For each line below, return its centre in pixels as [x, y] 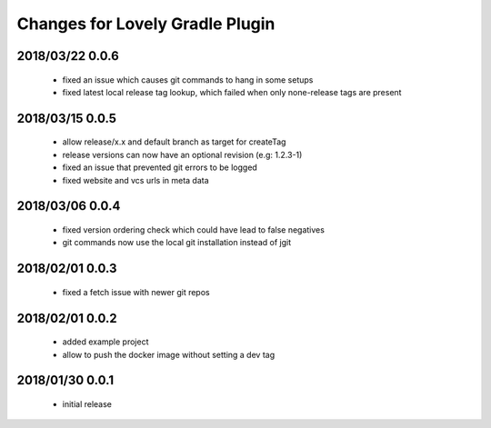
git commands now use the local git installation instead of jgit [176, 243]
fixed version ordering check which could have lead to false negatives [193, 229]
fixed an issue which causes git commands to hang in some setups [188, 80]
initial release [87, 403]
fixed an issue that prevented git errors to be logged [160, 167]
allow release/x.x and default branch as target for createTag [174, 142]
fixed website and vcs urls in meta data [135, 180]
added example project [105, 342]
